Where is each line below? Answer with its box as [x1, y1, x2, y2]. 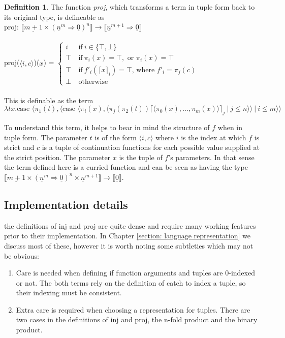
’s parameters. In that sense [168, 151, 255, 162]
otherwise [78, 78, 108, 85]
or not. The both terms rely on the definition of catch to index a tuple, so [16, 277, 246, 288]
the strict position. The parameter [4, 151, 111, 162]
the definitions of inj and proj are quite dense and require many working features [4, 220, 256, 231]
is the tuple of [119, 151, 163, 162]
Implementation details [4, 196, 128, 212]
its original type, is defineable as [4, 11, 105, 22]
